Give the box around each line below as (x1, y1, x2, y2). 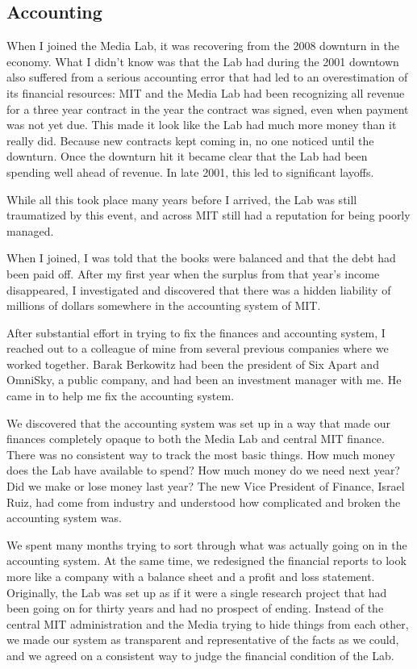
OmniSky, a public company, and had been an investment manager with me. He (6, 371, 402, 388)
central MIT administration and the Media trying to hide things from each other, (6, 615, 409, 632)
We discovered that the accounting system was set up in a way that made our (6, 414, 391, 431)
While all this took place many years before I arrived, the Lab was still (6, 190, 357, 207)
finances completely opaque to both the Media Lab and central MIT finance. (6, 430, 385, 447)
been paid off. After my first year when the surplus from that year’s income (6, 265, 380, 282)
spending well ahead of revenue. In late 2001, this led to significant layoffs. (6, 163, 374, 180)
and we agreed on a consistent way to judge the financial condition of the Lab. (6, 646, 394, 663)
